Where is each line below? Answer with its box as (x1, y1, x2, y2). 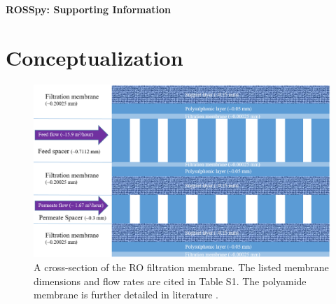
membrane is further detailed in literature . (34, 287, 218, 302)
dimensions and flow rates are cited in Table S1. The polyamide (34, 273, 307, 288)
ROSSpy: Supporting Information (6, 2, 171, 16)
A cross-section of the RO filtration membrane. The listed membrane (34, 259, 329, 274)
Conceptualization (6, 43, 183, 71)
